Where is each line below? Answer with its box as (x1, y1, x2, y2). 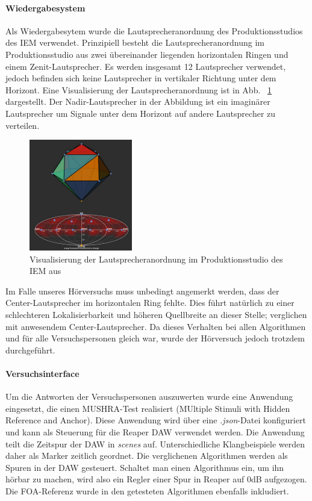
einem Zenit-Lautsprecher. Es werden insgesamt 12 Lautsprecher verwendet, (5, 60, 286, 72)
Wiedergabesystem (5, 1, 86, 14)
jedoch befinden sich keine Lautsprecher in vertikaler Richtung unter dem (5, 72, 276, 84)
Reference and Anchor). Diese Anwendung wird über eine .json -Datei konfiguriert (5, 414, 306, 426)
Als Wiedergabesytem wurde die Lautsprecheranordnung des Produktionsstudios (5, 24, 303, 37)
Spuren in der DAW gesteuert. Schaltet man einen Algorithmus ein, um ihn (5, 461, 284, 473)
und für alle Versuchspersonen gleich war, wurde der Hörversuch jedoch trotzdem (5, 332, 305, 344)
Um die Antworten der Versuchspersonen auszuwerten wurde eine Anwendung (5, 390, 293, 403)
